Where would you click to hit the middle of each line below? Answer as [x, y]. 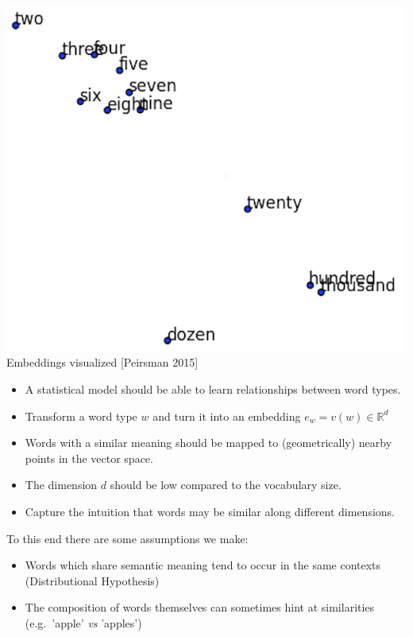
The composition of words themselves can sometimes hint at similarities [200, 607]
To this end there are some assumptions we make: [127, 538]
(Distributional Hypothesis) [92, 580]
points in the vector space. [89, 458]
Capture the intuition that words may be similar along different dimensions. [210, 511]
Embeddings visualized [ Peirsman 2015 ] [102, 362]
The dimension [61, 485]
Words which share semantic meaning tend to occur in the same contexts [203, 565]
